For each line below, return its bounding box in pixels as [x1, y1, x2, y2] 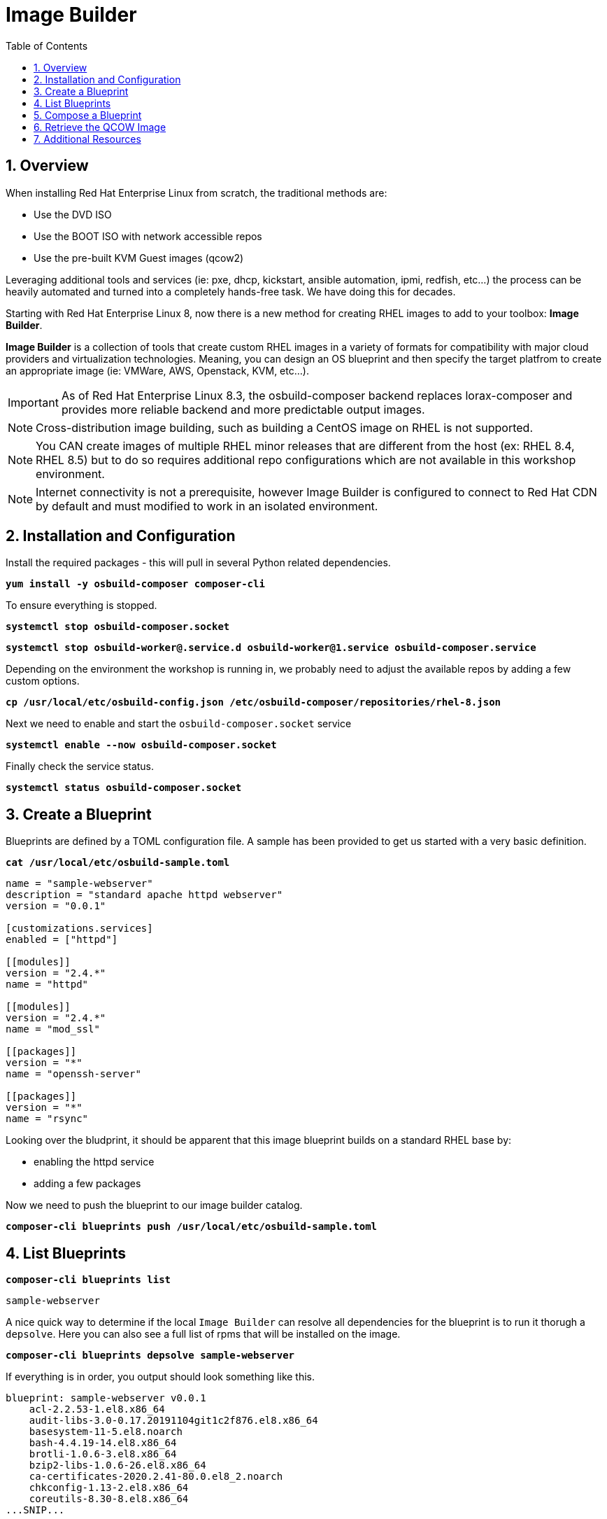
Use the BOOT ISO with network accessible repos [34, 230, 262, 242]
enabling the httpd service [34, 1156, 155, 1168]
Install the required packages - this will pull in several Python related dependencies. [6, 556, 391, 569]
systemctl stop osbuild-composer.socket [6, 621, 230, 633]
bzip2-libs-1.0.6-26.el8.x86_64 [29, 1459, 206, 1471]
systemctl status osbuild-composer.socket [6, 782, 242, 794]
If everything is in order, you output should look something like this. [6, 1371, 315, 1383]
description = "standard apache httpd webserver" [6, 889, 283, 901]
